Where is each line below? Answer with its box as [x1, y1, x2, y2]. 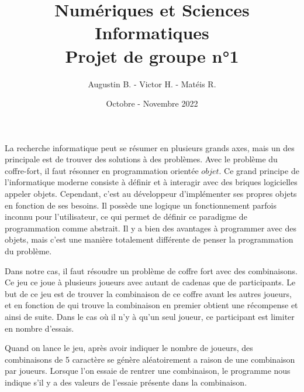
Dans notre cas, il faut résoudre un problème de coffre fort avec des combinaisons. [5, 264, 298, 277]
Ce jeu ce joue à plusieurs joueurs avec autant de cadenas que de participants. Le [5, 276, 296, 288]
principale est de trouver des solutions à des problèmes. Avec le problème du [5, 153, 278, 165]
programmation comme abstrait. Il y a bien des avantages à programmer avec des [5, 221, 297, 234]
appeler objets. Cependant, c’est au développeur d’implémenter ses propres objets [5, 188, 297, 200]
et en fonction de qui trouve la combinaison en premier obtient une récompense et [5, 299, 298, 311]
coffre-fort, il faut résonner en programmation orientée [5, 164, 199, 176]
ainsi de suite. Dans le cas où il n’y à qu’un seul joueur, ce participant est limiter [5, 311, 295, 322]
